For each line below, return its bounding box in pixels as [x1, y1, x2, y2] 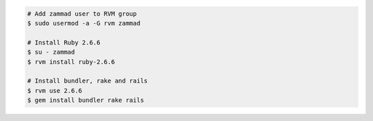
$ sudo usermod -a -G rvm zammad [27, 19, 141, 27]
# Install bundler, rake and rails [27, 77, 148, 85]
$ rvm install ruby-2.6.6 [27, 58, 115, 65]
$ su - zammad [27, 48, 75, 56]
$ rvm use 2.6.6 [27, 87, 83, 94]
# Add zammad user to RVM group [27, 10, 137, 17]
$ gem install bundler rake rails [27, 96, 144, 104]
